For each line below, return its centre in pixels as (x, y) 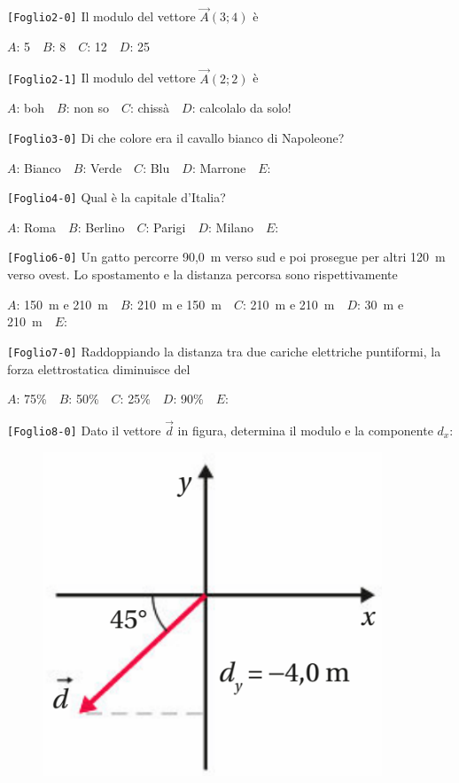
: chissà (150, 108)
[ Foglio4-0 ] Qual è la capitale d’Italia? (117, 197)
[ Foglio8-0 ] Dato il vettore (84, 430)
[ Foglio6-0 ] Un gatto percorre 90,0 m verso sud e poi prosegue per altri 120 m (226, 257)
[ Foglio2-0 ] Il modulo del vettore (101, 16)
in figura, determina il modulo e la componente (305, 430)
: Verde (102, 167)
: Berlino (101, 227)
